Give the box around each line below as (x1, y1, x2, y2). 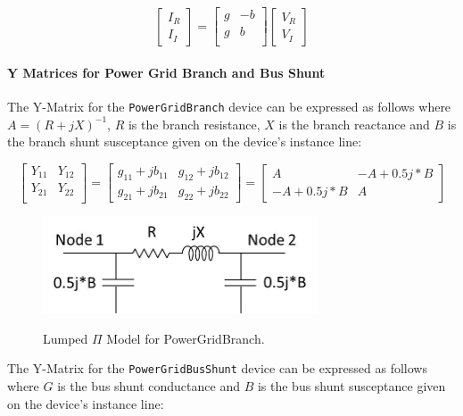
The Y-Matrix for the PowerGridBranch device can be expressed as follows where (7, 96, 451, 115)
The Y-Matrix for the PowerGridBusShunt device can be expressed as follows (7, 359, 427, 378)
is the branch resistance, (128, 114, 260, 133)
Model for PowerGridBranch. (106, 329, 265, 347)
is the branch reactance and (278, 114, 430, 133)
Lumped (43, 329, 88, 347)
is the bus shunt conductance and (57, 377, 240, 395)
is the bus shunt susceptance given (257, 377, 446, 395)
